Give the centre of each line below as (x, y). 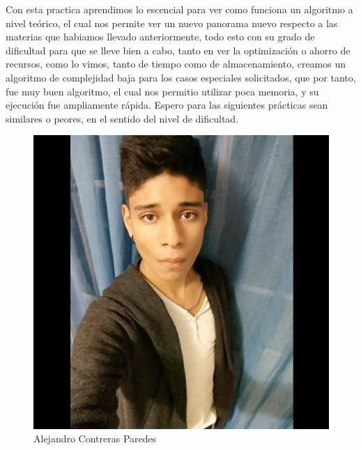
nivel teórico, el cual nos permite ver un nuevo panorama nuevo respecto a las (172, 23)
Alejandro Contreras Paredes (95, 439)
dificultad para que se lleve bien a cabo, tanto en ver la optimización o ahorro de (178, 50)
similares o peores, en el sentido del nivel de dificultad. (122, 118)
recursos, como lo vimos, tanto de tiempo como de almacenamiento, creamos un (176, 64)
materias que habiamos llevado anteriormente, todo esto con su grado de (160, 37)
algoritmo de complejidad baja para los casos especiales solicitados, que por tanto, (181, 77)
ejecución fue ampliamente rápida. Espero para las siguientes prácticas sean (167, 105)
